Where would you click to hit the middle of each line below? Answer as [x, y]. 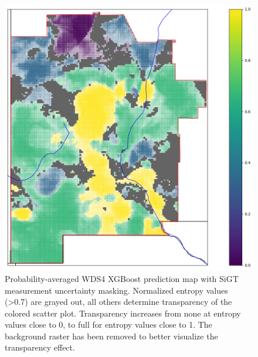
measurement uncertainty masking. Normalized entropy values [116, 290]
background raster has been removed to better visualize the [111, 336]
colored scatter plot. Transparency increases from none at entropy [123, 313]
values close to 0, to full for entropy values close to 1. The [108, 324]
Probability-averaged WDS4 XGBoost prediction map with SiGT [122, 278]
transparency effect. [40, 347]
